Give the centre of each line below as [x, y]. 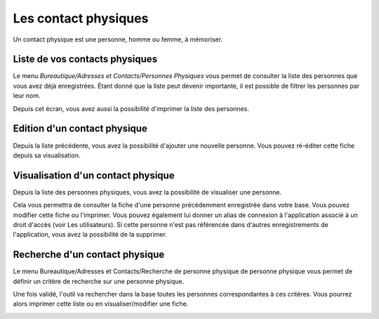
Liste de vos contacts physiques [85, 59]
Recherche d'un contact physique [89, 255]
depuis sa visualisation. [47, 155]
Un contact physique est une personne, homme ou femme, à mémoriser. [118, 39]
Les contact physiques [81, 18]
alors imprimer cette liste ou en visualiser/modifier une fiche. [101, 304]
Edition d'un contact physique [80, 129]
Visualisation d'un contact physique [94, 175]
